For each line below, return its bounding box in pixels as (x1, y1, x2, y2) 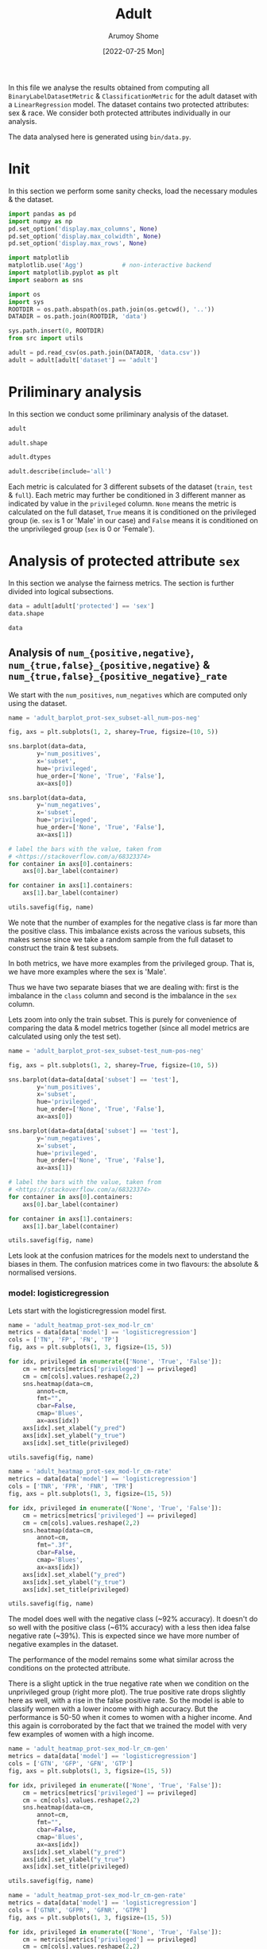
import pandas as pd (8, 210, 77, 218)
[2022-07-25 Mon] (103, 46, 164, 56)
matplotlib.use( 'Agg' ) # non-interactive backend (8, 262, 212, 270)
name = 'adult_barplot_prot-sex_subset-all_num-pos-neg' (8, 713, 201, 722)
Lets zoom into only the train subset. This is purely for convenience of (8, 1015, 237, 1024)
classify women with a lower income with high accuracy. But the (8, 1704, 219, 1714)
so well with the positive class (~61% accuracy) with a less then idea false (8, 1623, 250, 1633)
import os (8, 290, 41, 298)
